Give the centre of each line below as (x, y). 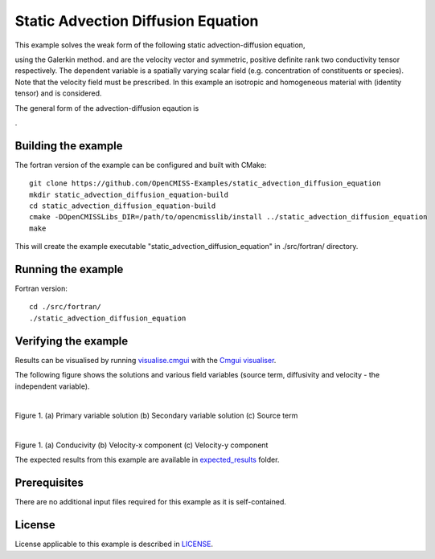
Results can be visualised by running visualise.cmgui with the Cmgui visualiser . (146, 360)
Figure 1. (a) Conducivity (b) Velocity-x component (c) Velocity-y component (142, 445)
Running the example (69, 269)
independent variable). (52, 386)
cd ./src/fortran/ (66, 307)
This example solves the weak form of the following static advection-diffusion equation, (160, 45)
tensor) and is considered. (58, 93)
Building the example (69, 146)
